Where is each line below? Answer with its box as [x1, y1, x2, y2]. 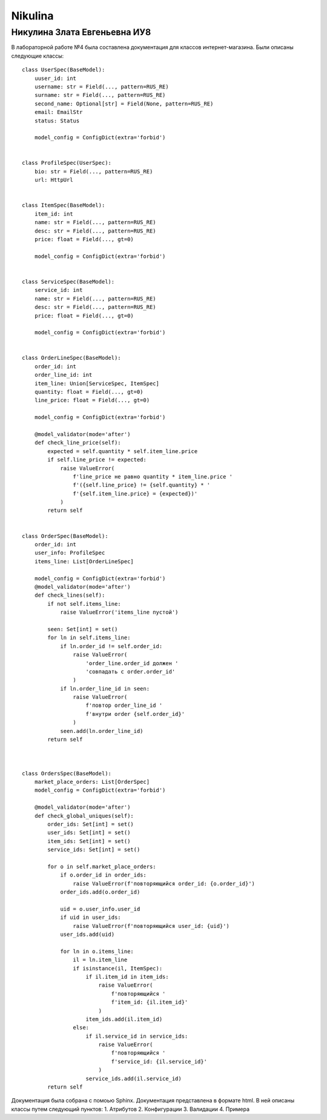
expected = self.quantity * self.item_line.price [47, 448, 198, 454]
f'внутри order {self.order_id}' [85, 711, 185, 717]
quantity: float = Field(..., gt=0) [34, 388, 144, 396]
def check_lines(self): [34, 592, 105, 599]
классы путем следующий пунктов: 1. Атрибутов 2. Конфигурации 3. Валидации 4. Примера [11, 1105, 250, 1113]
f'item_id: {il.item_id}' [111, 999, 188, 1006]
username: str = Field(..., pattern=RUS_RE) [34, 83, 169, 90]
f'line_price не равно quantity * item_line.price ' [73, 473, 233, 480]
